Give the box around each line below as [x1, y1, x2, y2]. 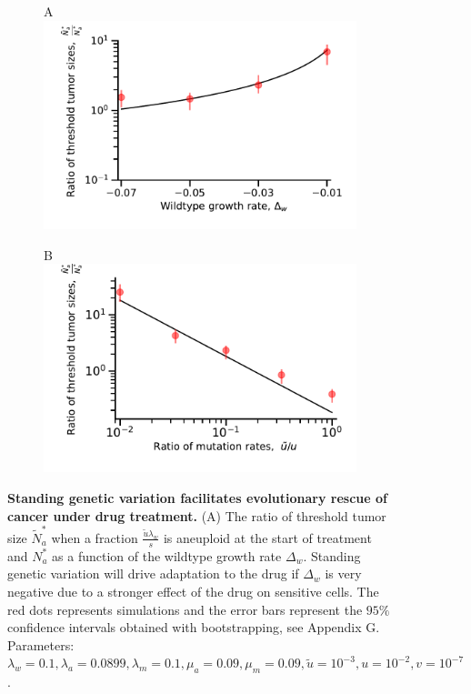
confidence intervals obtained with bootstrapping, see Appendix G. [7, 618, 380, 637]
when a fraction [51, 528, 138, 547]
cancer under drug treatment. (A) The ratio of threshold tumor [7, 506, 386, 525]
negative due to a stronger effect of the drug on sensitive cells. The [7, 581, 379, 600]
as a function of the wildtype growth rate [52, 546, 282, 565]
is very [325, 564, 362, 583]
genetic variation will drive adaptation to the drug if [7, 564, 299, 583]
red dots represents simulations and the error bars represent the [7, 599, 363, 619]
